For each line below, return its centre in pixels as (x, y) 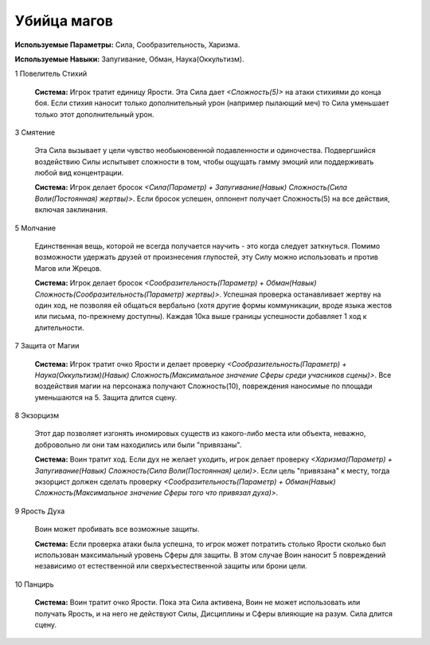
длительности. (59, 328)
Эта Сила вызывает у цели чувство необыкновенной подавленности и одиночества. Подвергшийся (205, 151)
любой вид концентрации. (79, 173)
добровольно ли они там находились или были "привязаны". (138, 444)
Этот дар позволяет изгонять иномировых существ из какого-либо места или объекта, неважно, (200, 434)
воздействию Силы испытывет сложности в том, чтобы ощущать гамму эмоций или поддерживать (204, 161)
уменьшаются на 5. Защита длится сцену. (106, 397)
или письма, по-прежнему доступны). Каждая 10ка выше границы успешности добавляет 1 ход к (201, 317)
